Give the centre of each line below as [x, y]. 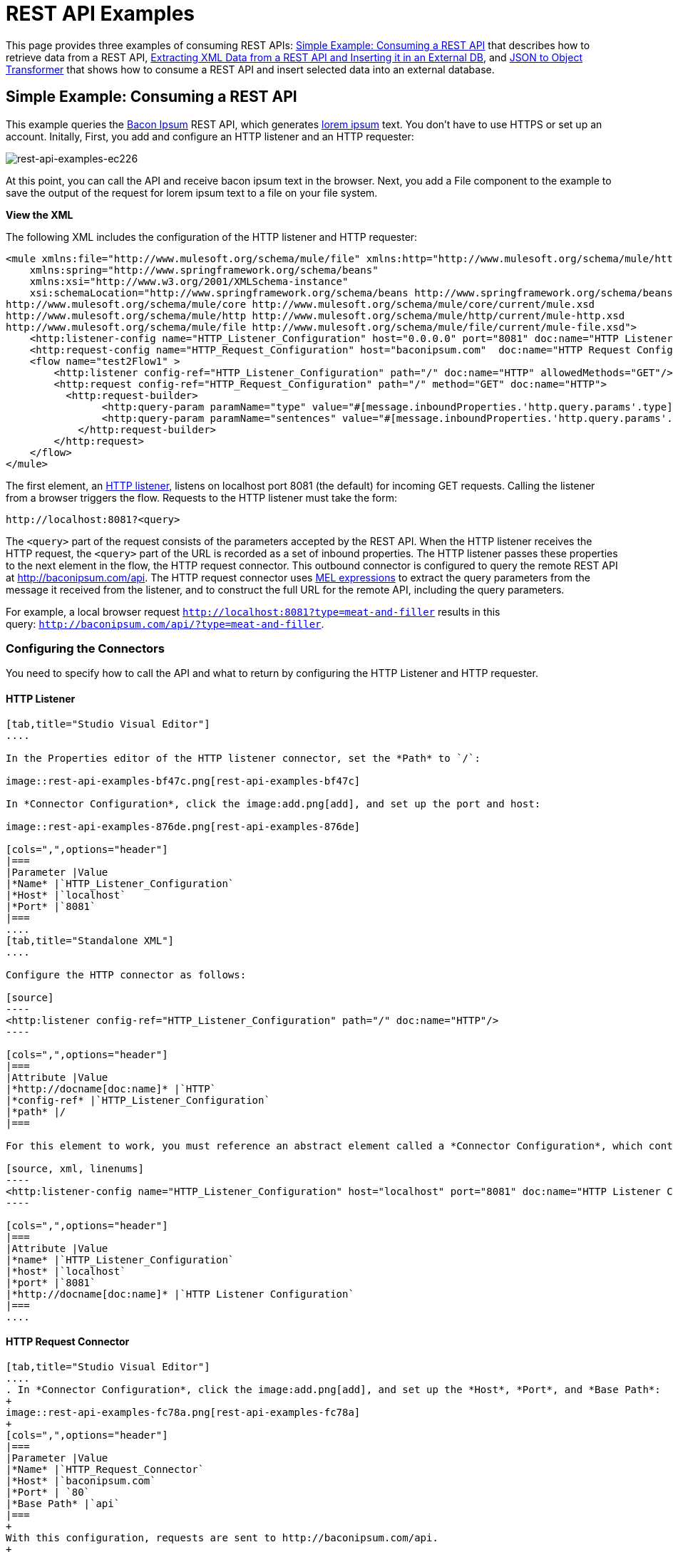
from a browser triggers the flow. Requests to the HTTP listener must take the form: [201, 497]
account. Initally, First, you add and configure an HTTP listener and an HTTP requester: [210, 136]
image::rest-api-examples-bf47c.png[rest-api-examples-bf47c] [183, 781]
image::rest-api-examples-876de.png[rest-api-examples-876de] [183, 826]
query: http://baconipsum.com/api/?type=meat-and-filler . [165, 624]
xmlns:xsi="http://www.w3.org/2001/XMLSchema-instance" [189, 281]
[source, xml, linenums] [75, 1168]
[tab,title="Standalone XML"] [90, 940]
